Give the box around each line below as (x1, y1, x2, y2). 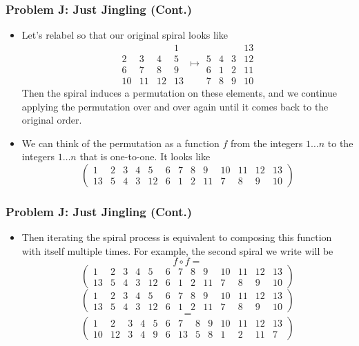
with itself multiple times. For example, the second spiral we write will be (21, 243, 333, 258)
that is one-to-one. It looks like (79, 149, 211, 164)
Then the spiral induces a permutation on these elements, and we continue (21, 85, 337, 99)
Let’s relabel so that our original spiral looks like (21, 28, 228, 42)
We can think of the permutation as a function (21, 135, 220, 150)
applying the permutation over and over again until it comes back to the (21, 99, 329, 113)
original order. (21, 113, 82, 127)
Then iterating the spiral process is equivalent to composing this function (21, 230, 332, 244)
